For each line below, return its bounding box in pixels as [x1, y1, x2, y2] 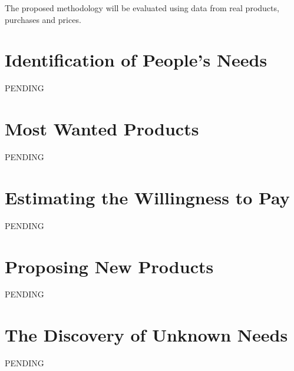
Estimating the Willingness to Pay [5, 185, 290, 209]
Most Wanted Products [5, 117, 199, 141]
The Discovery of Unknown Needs [5, 323, 288, 347]
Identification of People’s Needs [5, 48, 267, 72]
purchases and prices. [5, 13, 81, 25]
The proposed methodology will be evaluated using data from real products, [5, 2, 279, 14]
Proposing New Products [5, 254, 214, 278]
